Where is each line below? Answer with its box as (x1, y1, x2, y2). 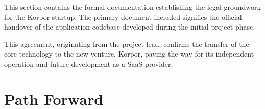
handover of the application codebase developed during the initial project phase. (4, 21, 255, 32)
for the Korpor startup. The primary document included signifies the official (4, 11, 242, 22)
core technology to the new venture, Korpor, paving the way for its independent (4, 48, 254, 59)
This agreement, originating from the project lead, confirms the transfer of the (4, 38, 249, 49)
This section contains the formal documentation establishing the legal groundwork (4, 2, 261, 12)
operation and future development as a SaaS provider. (4, 58, 173, 69)
